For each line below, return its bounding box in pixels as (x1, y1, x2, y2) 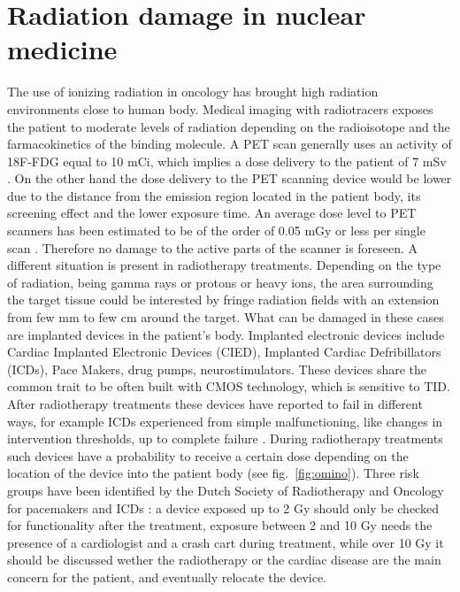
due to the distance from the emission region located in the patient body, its (7, 186, 421, 204)
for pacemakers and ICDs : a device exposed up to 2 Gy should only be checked (7, 498, 439, 517)
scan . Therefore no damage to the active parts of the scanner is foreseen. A (7, 238, 418, 257)
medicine (7, 31, 118, 67)
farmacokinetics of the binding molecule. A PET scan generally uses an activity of (7, 135, 452, 153)
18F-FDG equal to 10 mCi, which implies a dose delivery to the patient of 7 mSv (7, 151, 447, 170)
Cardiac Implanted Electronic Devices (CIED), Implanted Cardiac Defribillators (7, 342, 441, 361)
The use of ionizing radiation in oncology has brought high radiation (7, 82, 379, 101)
